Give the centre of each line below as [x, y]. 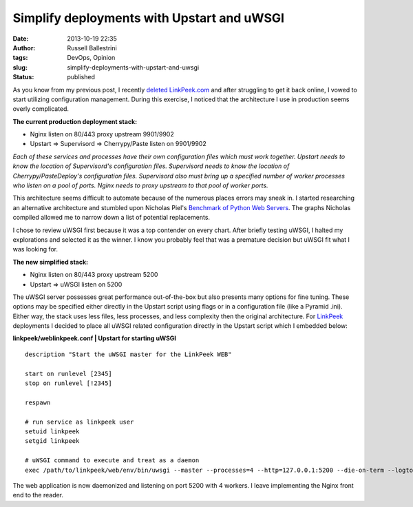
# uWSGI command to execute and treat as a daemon [112, 461]
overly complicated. [41, 109]
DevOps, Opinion [91, 58]
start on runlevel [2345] [69, 373]
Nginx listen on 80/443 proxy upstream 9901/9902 [102, 134]
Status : [23, 77]
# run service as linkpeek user [80, 422]
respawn [38, 402]
